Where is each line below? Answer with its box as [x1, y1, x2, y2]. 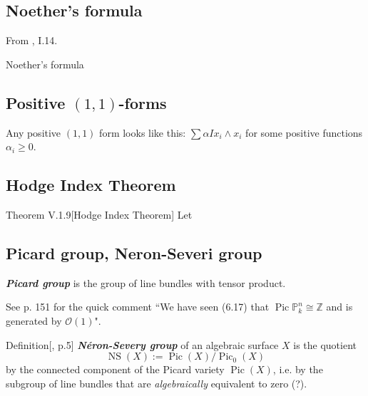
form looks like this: [99, 125, 186, 140]
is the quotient [293, 337, 357, 352]
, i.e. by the [272, 362, 323, 377]
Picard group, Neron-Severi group [6, 241, 262, 264]
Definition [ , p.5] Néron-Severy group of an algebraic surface [6, 337, 279, 352]
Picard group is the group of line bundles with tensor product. [6, 275, 286, 290]
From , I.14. [6, 33, 58, 48]
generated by [6, 313, 62, 328]
